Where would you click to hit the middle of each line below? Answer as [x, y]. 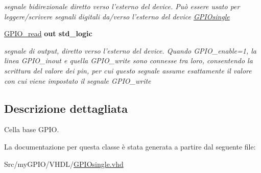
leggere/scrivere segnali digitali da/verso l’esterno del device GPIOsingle [117, 16]
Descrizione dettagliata [66, 108]
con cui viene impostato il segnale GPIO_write [78, 80]
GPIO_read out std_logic [48, 33]
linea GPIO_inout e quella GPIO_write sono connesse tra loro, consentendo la [128, 60]
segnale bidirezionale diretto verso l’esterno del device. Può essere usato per [122, 6]
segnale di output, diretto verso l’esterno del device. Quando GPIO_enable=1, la [130, 50]
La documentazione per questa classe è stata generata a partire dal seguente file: [130, 146]
